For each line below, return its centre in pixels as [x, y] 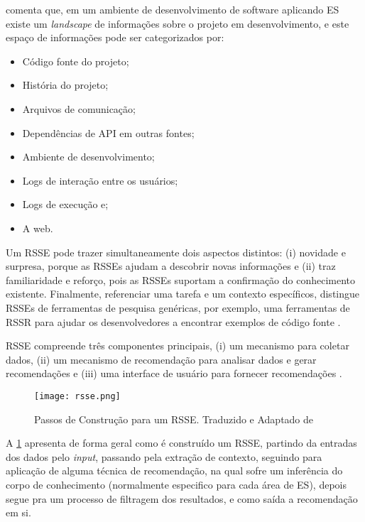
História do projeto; [65, 85]
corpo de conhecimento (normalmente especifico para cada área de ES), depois [176, 484]
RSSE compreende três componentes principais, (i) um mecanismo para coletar [178, 346]
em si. [18, 512]
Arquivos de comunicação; [79, 108]
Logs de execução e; [65, 204]
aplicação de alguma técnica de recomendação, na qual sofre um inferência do [174, 471]
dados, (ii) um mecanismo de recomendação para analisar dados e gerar [161, 359]
